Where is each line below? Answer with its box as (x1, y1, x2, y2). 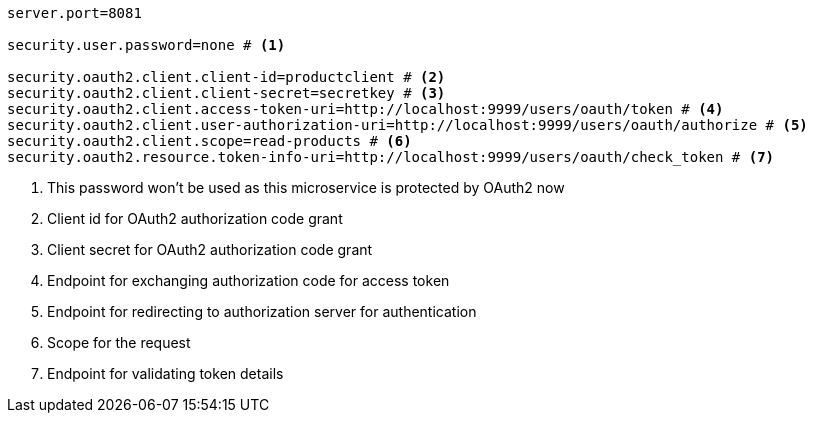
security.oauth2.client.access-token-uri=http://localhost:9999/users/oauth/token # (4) (7, 101, 724, 117)
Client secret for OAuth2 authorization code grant (47, 241, 373, 258)
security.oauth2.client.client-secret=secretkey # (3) (7, 85, 446, 101)
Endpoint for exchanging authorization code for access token (47, 272, 450, 289)
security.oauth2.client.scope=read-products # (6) (7, 133, 412, 149)
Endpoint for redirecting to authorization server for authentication (47, 303, 477, 320)
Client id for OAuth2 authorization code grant (47, 210, 343, 227)
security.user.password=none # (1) (7, 37, 286, 53)
